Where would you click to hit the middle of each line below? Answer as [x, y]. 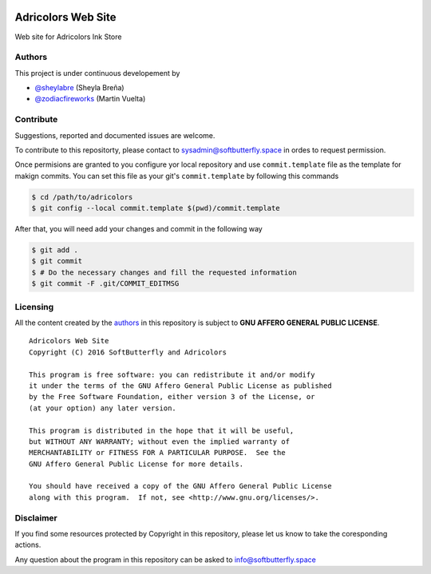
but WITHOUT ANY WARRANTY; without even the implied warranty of [160, 441]
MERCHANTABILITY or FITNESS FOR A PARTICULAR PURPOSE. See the [158, 453]
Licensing [34, 307]
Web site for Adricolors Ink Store [68, 37]
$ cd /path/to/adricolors [82, 197]
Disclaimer [36, 517]
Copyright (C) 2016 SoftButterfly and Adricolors [128, 352]
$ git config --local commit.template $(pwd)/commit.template [156, 208]
